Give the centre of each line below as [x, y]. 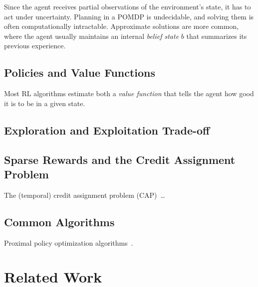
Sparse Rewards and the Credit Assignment [120, 159]
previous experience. [35, 46]
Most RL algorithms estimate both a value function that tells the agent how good [129, 93]
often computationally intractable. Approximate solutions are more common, [122, 26]
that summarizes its [217, 36]
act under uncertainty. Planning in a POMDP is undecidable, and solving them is [129, 16]
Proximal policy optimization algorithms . [69, 242]
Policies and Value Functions [80, 72]
